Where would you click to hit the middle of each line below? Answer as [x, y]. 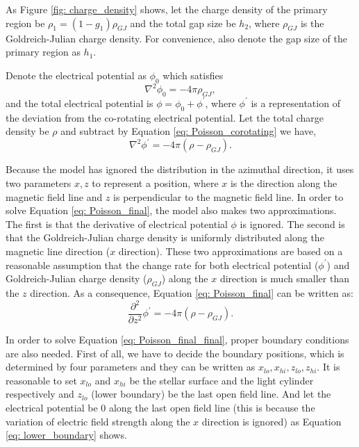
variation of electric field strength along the [98, 421]
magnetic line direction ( [58, 251]
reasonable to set [41, 380]
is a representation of [295, 103]
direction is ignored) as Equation [272, 421]
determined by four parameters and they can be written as [131, 367]
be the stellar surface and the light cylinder [222, 380]
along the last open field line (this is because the [212, 408]
